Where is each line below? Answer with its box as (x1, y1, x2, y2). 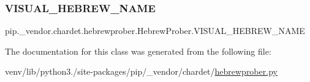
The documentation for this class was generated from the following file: (5, 44, 271, 57)
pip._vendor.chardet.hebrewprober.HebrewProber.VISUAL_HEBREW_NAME (5, 24, 305, 37)
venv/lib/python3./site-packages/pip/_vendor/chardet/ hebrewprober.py (5, 65, 278, 78)
